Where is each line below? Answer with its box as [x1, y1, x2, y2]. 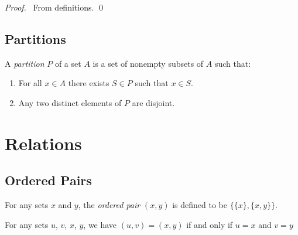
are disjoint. [132, 96, 175, 108]
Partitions [5, 29, 66, 47]
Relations [5, 131, 82, 155]
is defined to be [172, 199, 227, 211]
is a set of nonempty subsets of [93, 57, 204, 69]
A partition [5, 57, 44, 69]
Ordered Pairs [5, 171, 92, 189]
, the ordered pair [78, 199, 141, 211]
